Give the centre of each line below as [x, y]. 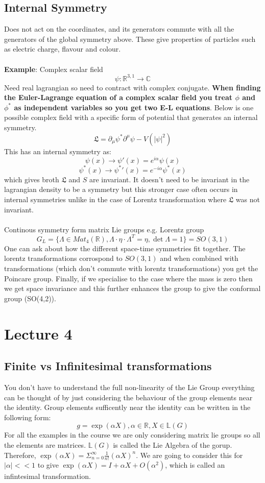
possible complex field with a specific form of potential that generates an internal [131, 117]
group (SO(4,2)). [30, 298]
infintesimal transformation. [47, 476]
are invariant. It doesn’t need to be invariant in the [170, 179]
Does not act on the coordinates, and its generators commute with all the [119, 29]
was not [248, 199]
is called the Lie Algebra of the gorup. [173, 444]
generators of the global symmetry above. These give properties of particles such [130, 39]
